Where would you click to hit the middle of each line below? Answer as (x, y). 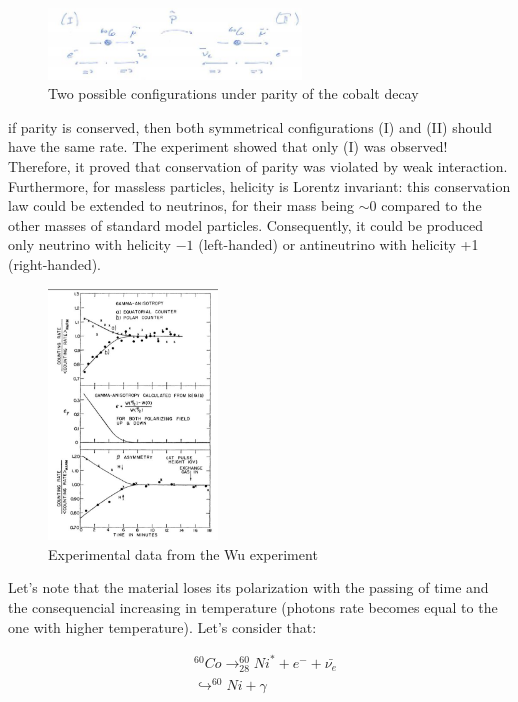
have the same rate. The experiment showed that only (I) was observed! (228, 146)
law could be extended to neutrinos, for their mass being (181, 205)
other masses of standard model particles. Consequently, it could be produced (246, 224)
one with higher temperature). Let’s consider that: (162, 626)
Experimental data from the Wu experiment (183, 553)
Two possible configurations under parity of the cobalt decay (233, 93)
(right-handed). (55, 263)
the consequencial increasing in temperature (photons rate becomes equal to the (253, 607)
